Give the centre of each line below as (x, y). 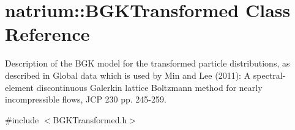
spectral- (269, 75)
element (20, 87)
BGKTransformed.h (90, 119)
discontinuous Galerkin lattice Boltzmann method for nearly (149, 87)
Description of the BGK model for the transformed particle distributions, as (147, 63)
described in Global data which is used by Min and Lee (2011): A (128, 75)
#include (22, 119)
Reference (47, 34)
